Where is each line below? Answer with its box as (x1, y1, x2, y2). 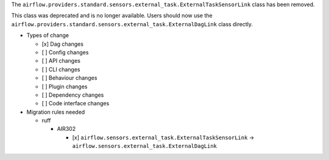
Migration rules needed (26, 108, 85, 116)
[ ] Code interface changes (41, 100, 110, 107)
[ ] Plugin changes (41, 83, 88, 90)
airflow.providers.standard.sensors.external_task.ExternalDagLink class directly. (11, 20, 253, 27)
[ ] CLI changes (41, 66, 80, 73)
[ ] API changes (41, 57, 80, 64)
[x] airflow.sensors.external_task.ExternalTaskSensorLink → (72, 134, 255, 141)
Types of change (26, 32, 69, 39)
